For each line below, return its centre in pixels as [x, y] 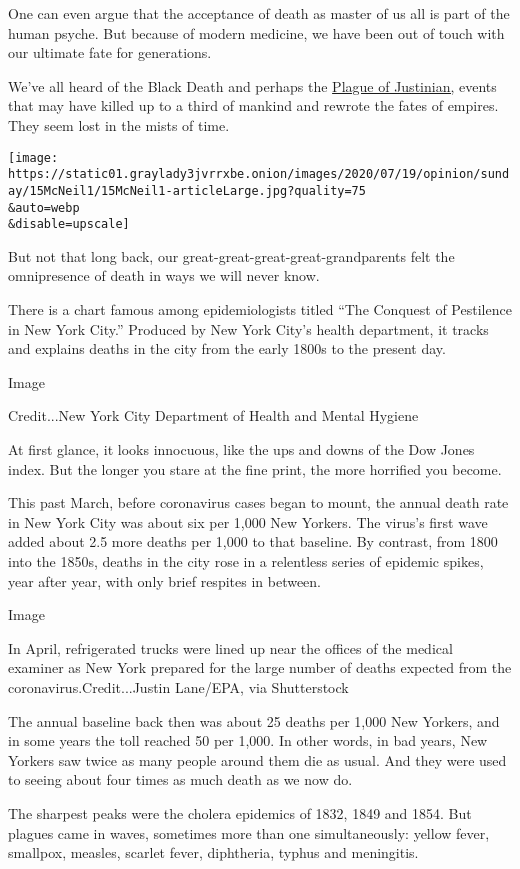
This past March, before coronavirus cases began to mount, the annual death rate [258, 502]
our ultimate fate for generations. [110, 52]
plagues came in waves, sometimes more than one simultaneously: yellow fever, [249, 832]
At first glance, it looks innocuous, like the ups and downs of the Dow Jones [241, 449]
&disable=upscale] [69, 224]
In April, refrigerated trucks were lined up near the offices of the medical [230, 647]
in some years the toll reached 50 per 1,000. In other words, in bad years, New [248, 740]
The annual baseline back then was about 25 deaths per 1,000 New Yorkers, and [254, 720]
